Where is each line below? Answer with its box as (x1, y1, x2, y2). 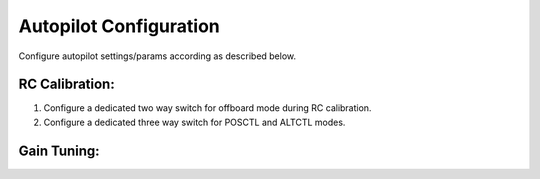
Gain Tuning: (18, 142, 100, 159)
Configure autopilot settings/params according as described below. (18, 50, 297, 62)
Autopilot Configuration (18, 15, 220, 37)
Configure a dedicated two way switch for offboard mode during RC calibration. (43, 102, 372, 114)
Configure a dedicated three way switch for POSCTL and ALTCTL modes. (43, 116, 346, 128)
